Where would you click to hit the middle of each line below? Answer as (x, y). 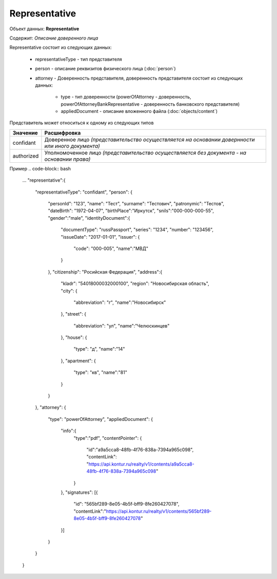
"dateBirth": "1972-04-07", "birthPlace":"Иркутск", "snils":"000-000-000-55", (131, 211)
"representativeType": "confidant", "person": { (84, 192)
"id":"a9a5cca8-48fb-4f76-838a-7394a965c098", (140, 450)
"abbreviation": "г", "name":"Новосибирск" (120, 302)
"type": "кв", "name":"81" (101, 373)
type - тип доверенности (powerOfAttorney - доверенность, (126, 97)
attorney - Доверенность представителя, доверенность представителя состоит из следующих (139, 78)
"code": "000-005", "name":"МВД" (111, 248)
